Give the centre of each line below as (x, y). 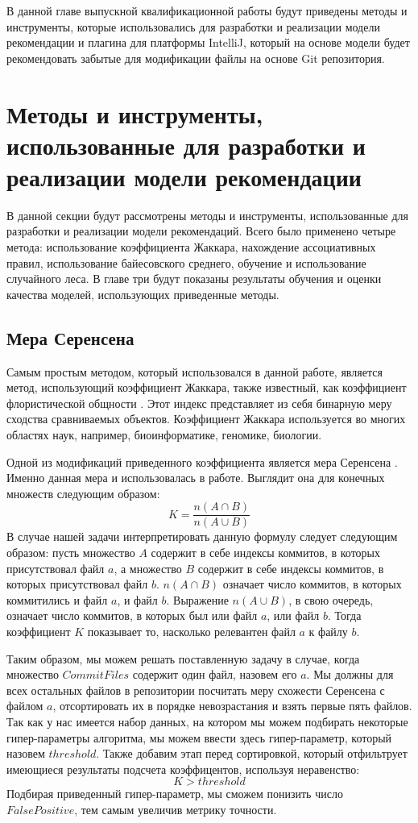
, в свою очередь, (331, 599)
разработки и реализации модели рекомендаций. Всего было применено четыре (201, 231)
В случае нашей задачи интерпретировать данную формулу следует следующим (202, 536)
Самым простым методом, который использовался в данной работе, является (195, 371)
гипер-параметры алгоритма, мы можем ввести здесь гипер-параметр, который (199, 737)
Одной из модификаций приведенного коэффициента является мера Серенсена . (202, 461)
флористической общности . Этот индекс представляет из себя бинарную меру (199, 403)
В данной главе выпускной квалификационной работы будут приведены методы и (207, 10)
